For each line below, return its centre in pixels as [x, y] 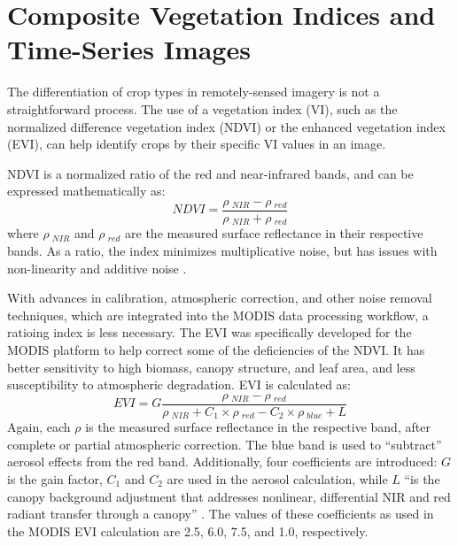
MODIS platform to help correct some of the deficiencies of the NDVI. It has [216, 349]
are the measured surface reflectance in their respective [274, 233]
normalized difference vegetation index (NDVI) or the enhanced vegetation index [226, 126]
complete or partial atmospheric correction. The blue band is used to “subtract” [225, 444]
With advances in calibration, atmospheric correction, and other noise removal [220, 298]
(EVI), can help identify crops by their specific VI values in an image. [197, 144]
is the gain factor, [55, 479]
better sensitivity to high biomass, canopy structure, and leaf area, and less [211, 367]
